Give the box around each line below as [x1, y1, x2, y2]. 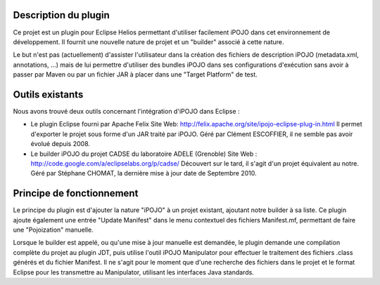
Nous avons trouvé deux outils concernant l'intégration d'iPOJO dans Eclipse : [13, 107, 240, 115]
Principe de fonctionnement [13, 187, 139, 199]
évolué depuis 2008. [30, 140, 91, 148]
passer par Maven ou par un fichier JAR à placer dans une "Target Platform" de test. [13, 70, 258, 79]
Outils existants [13, 88, 84, 100]
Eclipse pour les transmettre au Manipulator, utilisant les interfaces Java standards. [13, 267, 255, 277]
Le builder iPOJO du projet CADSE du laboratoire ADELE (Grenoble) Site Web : [30, 150, 258, 158]
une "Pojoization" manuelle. [13, 225, 94, 234]
